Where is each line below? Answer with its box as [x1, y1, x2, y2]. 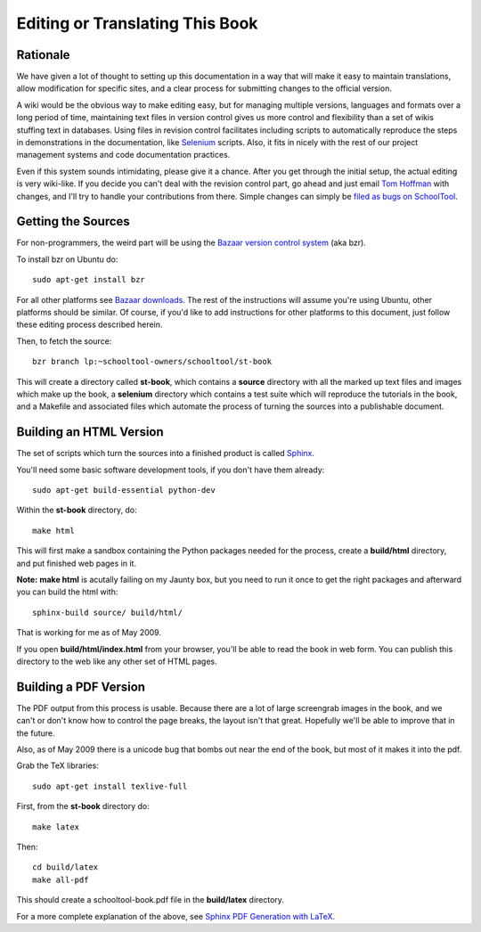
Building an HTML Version [16, 424, 164, 440]
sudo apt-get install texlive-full [32, 781, 188, 791]
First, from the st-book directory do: [16, 801, 151, 812]
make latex [32, 822, 80, 832]
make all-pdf [32, 874, 89, 885]
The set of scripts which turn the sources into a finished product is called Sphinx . [16, 448, 315, 459]
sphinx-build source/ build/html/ [32, 607, 183, 617]
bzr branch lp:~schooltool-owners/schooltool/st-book [32, 356, 272, 367]
